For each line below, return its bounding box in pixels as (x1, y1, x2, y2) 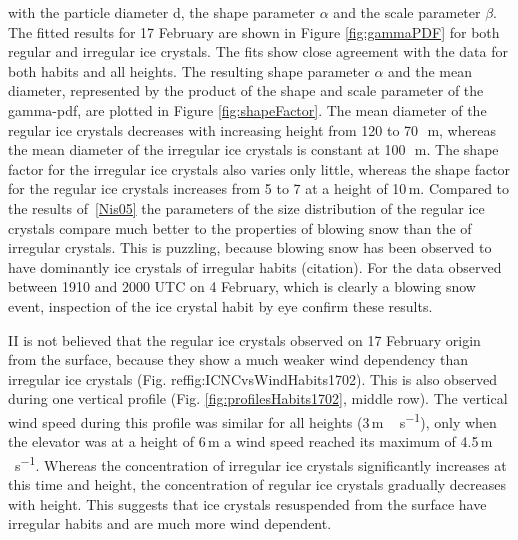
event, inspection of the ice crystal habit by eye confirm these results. (8, 295, 433, 316)
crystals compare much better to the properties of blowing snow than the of (8, 217, 472, 238)
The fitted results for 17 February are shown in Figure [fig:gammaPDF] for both (8, 21, 500, 42)
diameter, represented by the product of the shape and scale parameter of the (8, 80, 484, 101)
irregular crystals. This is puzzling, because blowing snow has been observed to (8, 237, 492, 258)
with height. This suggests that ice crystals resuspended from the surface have (8, 493, 487, 514)
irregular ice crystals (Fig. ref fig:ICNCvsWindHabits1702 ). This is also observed (8, 368, 498, 389)
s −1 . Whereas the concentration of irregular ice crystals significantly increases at (14, 451, 507, 475)
